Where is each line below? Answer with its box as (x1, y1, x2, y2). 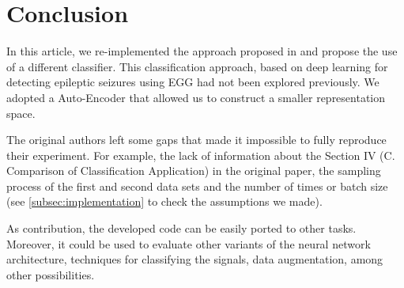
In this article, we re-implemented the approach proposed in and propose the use (6, 43, 398, 59)
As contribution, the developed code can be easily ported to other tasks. (6, 220, 357, 237)
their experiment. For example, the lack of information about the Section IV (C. (6, 146, 395, 163)
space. (6, 104, 36, 121)
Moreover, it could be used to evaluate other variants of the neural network (6, 235, 371, 252)
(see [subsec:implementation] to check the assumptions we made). (6, 193, 323, 210)
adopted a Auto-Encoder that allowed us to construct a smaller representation (6, 89, 386, 105)
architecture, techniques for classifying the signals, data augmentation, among (6, 251, 383, 267)
